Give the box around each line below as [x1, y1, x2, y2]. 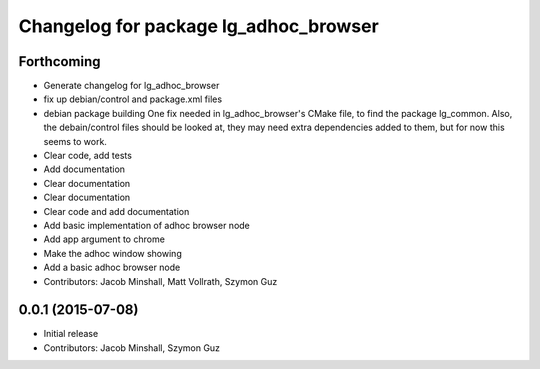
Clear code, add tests [43, 150, 132, 162]
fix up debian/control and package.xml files [43, 93, 223, 105]
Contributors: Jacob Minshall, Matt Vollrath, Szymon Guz [43, 275, 278, 287]
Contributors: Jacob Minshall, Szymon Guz [43, 341, 220, 354]
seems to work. [43, 135, 107, 147]
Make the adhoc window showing [43, 247, 182, 259]
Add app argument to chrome [43, 233, 165, 245]
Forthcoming [18, 53, 101, 70]
